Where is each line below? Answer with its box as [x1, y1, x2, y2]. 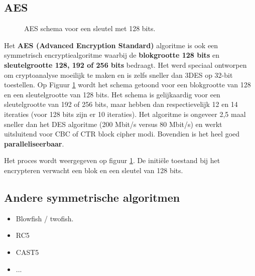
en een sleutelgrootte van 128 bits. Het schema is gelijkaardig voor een [4, 89, 220, 99]
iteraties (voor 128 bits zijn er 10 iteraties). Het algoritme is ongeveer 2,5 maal [4, 108, 246, 119]
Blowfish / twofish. [16, 213, 74, 223]
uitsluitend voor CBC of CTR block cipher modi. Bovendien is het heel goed [4, 128, 240, 139]
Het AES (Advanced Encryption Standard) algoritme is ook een [4, 40, 218, 50]
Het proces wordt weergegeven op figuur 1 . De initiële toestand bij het [4, 155, 220, 166]
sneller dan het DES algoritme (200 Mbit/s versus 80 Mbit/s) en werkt [4, 118, 222, 129]
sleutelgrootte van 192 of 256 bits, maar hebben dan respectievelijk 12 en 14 [4, 99, 238, 109]
